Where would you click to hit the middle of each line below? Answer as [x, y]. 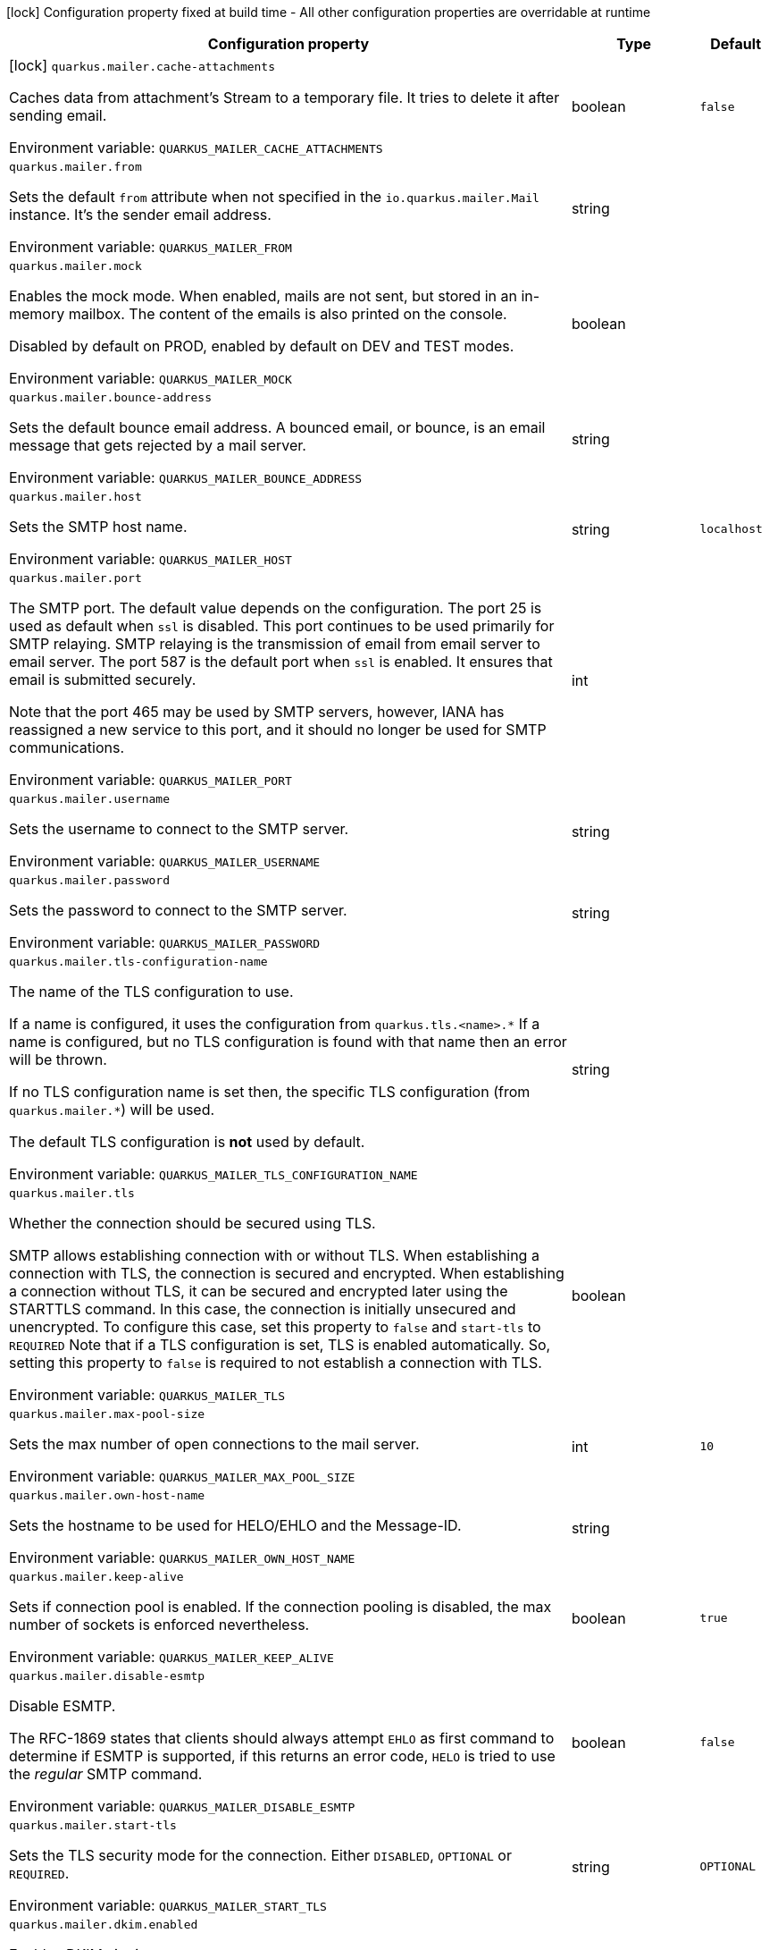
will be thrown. [58, 1059]
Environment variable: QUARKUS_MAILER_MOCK [150, 378]
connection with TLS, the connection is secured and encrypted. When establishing [287, 1273]
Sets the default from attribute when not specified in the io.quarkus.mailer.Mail [274, 197]
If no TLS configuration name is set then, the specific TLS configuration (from [270, 1092]
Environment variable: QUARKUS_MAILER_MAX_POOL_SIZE [182, 1476]
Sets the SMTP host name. [98, 527]
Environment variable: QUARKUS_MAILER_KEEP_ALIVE [171, 1657]
